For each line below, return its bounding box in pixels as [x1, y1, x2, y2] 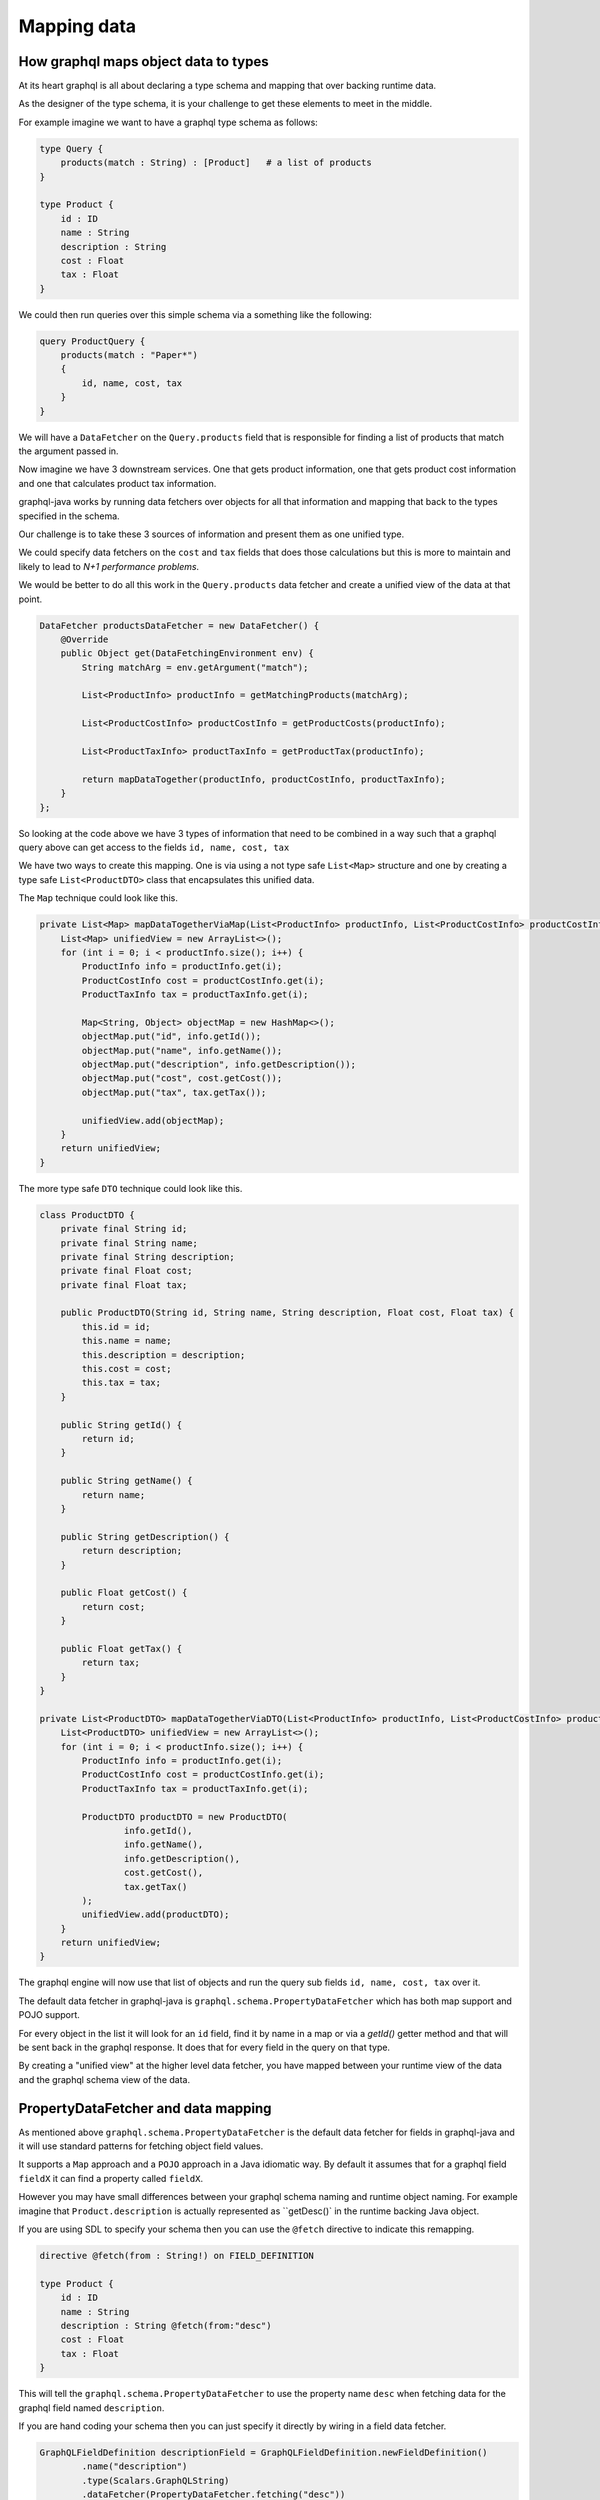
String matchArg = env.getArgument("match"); [81, 661, 309, 673]
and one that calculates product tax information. [18, 477, 217, 489]
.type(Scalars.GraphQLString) [81, 2475, 230, 2486]
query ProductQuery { [39, 335, 146, 347]
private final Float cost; [60, 1265, 194, 1277]
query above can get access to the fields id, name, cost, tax [18, 841, 290, 853]
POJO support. [18, 2009, 80, 2021]
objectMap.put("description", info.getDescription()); [81, 1059, 357, 1070]
